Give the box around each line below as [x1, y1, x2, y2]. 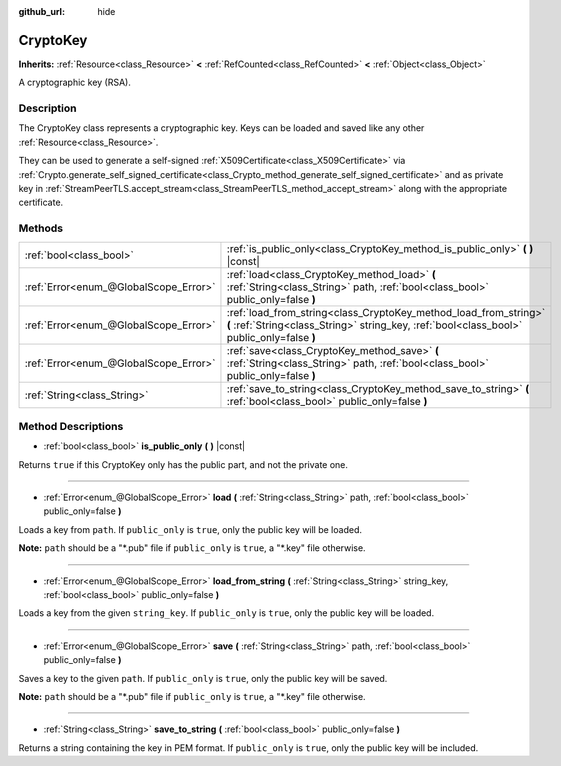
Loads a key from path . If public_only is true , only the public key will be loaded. [18, 523, 362, 535]
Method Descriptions [18, 419, 124, 433]
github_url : [18, 6, 65, 17]
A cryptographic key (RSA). [18, 76, 132, 89]
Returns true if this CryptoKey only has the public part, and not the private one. [18, 458, 349, 470]
